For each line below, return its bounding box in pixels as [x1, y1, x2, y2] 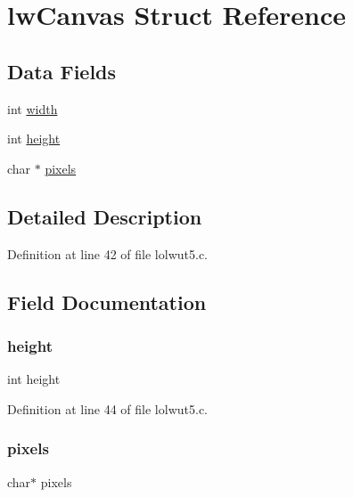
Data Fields [7, 57, 117, 85]
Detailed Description [7, 202, 202, 230]
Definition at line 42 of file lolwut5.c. [7, 244, 208, 263]
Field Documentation [7, 288, 207, 315]
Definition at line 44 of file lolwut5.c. [7, 399, 208, 418]
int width [7, 99, 58, 118]
